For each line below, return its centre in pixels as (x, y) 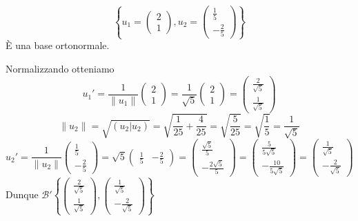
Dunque (22, 194)
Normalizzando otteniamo (60, 68)
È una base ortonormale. (58, 45)
